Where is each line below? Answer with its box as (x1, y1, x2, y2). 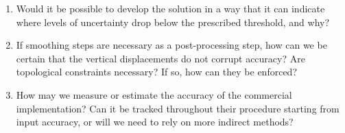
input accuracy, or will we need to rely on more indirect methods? (16, 114, 294, 129)
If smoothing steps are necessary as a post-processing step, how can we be (16, 38, 327, 52)
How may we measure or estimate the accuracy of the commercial (16, 87, 292, 101)
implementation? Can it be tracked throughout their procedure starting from (16, 101, 340, 115)
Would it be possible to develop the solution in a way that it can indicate (16, 1, 325, 15)
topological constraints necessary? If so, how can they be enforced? (16, 64, 297, 79)
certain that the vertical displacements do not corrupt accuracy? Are (16, 51, 305, 65)
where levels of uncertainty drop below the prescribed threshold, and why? (16, 14, 330, 29)
